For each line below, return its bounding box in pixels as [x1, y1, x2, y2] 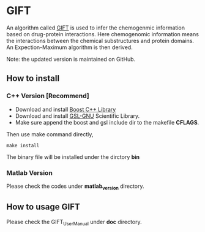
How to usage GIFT [6, 202, 81, 212]
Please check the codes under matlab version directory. [6, 182, 145, 191]
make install [6, 142, 40, 149]
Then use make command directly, [6, 130, 94, 138]
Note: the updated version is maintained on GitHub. [6, 55, 136, 63]
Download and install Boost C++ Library [15, 106, 116, 113]
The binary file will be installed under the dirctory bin [6, 153, 140, 160]
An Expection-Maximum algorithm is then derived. [6, 44, 133, 51]
